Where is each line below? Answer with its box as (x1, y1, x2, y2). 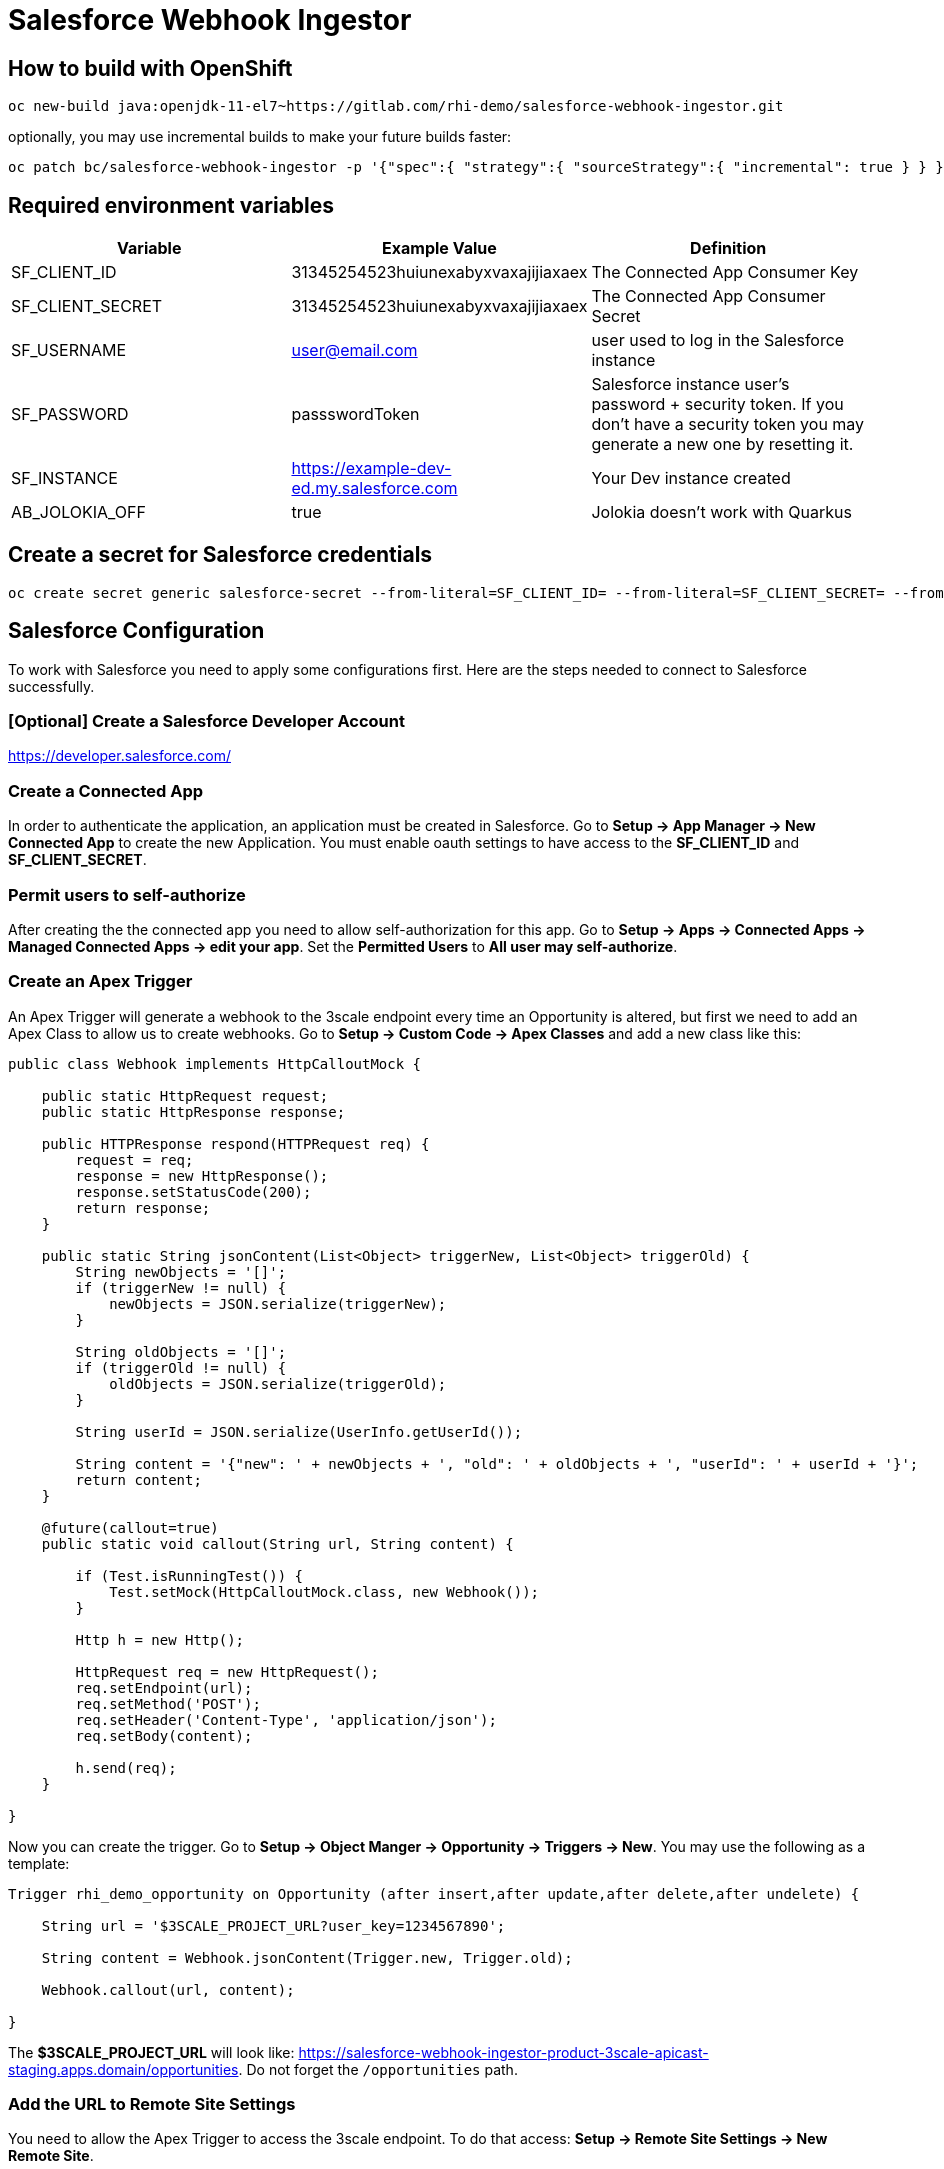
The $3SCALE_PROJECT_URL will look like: (8, 2043, 295, 2061)
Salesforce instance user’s (591, 374, 790, 395)
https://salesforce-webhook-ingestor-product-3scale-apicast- (298, 2043, 709, 2061)
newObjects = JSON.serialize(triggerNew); (109, 1295, 447, 1312)
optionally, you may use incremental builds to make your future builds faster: (8, 128, 512, 146)
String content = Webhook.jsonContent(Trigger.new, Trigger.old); (41, 1949, 573, 1966)
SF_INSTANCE (11, 468, 118, 489)
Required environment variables (8, 192, 335, 218)
